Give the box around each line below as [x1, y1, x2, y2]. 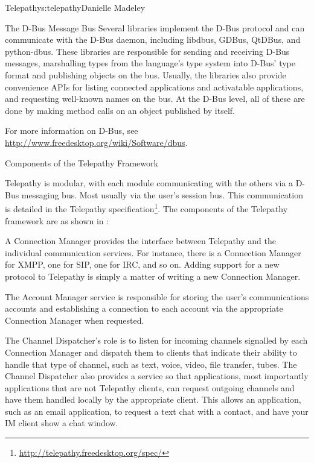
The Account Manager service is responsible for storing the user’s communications [5, 290, 309, 303]
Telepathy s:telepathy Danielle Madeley [5, 1, 146, 13]
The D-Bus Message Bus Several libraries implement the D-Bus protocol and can [5, 21, 305, 34]
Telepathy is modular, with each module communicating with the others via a [5, 177, 293, 189]
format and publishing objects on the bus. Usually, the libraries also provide [5, 68, 286, 81]
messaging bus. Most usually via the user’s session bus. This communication [21, 188, 303, 201]
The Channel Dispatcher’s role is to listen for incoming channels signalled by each [5, 334, 308, 347]
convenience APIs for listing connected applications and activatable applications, [5, 80, 304, 93]
